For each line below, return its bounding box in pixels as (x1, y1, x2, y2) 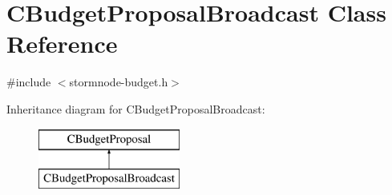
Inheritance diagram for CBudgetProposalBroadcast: (6, 100, 265, 117)
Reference (6, 27, 118, 60)
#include (6, 74, 51, 90)
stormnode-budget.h (69, 74, 168, 90)
